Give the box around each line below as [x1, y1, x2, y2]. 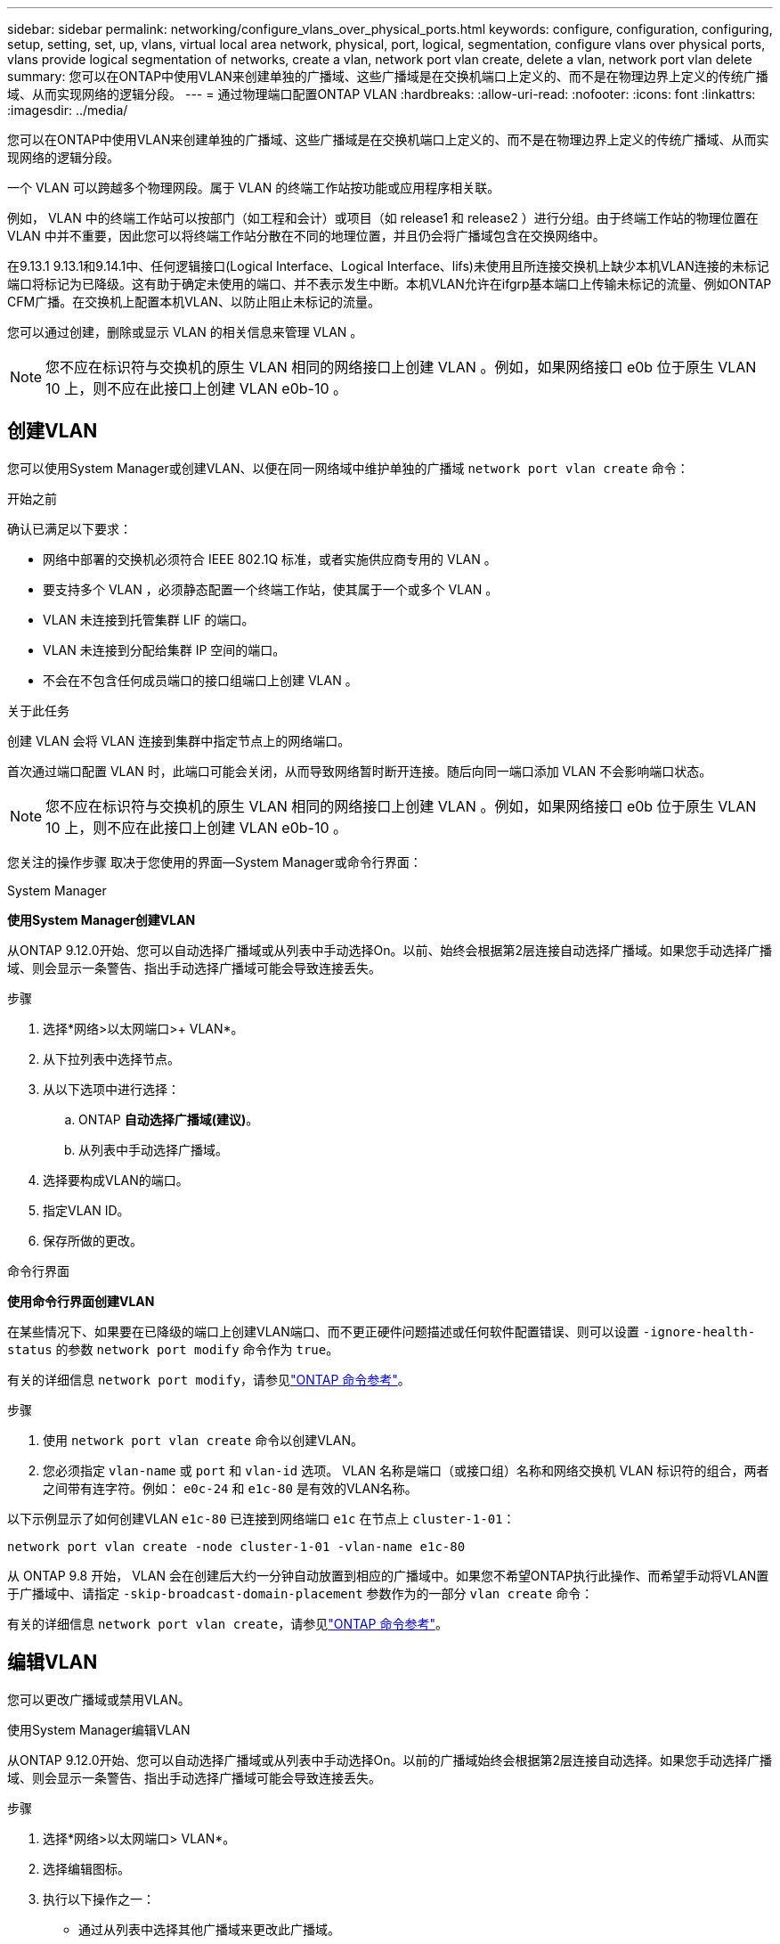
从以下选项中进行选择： [43, 1081, 180, 1097]
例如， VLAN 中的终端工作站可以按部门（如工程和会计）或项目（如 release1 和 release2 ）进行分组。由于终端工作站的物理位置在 [7, 210, 759, 225]
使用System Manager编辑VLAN [7, 1721, 191, 1737]
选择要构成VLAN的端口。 [43, 1172, 189, 1188]
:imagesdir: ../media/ [7, 102, 128, 118]
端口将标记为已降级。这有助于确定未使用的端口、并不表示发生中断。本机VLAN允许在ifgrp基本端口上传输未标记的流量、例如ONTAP [7, 276, 772, 291]
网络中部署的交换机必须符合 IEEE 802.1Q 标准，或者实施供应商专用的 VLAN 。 [43, 551, 497, 567]
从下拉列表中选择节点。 [43, 1050, 180, 1066]
